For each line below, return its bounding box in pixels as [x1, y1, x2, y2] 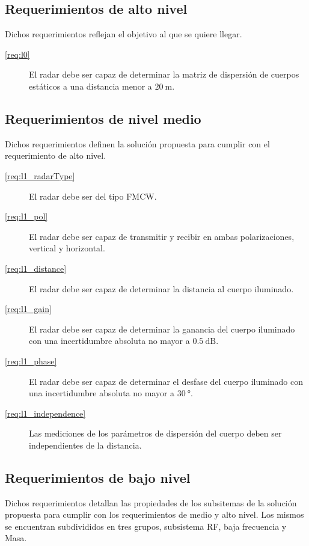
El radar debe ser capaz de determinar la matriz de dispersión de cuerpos [29, 68, 299, 81]
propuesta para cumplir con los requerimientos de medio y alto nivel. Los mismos [5, 508, 304, 521]
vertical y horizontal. [29, 242, 105, 254]
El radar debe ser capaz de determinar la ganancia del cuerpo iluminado [29, 322, 295, 335]
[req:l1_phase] [5, 354, 57, 367]
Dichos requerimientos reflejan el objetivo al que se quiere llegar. [5, 28, 242, 40]
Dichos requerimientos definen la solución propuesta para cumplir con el [5, 137, 270, 150]
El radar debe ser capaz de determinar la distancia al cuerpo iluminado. [29, 282, 294, 295]
